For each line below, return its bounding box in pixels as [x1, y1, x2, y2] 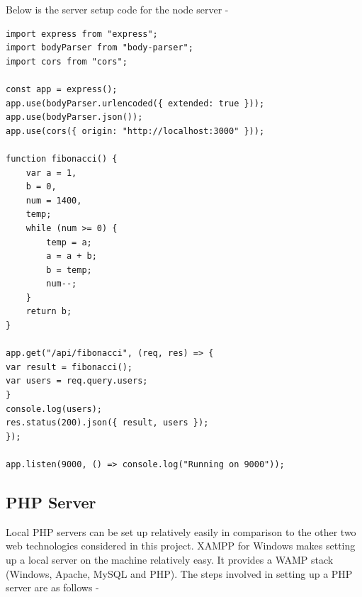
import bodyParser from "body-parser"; [6, 43, 193, 53]
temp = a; [46, 237, 92, 247]
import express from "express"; [6, 28, 158, 39]
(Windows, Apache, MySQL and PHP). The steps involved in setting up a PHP [6, 566, 353, 581]
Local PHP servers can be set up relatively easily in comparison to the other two [6, 524, 356, 539]
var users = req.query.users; [6, 376, 148, 386]
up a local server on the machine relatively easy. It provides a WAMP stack [6, 552, 334, 567]
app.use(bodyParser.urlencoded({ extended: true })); [6, 98, 265, 108]
